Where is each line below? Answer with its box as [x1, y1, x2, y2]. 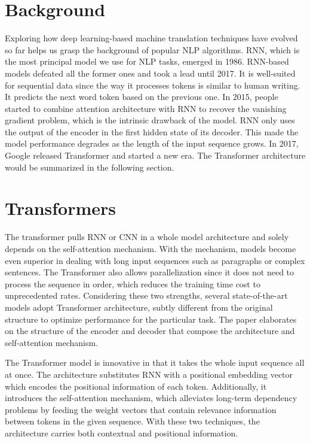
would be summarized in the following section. [5, 160, 174, 173]
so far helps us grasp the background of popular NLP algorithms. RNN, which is [5, 43, 300, 56]
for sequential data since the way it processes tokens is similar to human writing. [5, 78, 300, 91]
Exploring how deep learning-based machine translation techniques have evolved [5, 32, 298, 44]
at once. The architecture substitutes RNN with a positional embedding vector [5, 368, 293, 380]
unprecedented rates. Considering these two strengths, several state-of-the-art [5, 289, 288, 302]
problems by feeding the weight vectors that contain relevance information [5, 403, 277, 415]
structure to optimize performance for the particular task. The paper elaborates [5, 312, 297, 325]
